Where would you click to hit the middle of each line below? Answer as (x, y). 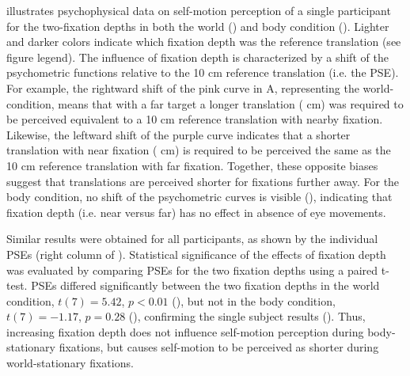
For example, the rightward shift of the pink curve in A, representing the (183, 87)
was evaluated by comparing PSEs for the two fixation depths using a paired (192, 270)
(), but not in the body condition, (254, 300)
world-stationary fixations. (70, 363)
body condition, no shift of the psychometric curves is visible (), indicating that (199, 197)
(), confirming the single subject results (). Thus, (247, 316)
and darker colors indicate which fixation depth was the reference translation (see (204, 42)
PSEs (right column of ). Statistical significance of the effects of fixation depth (196, 254)
